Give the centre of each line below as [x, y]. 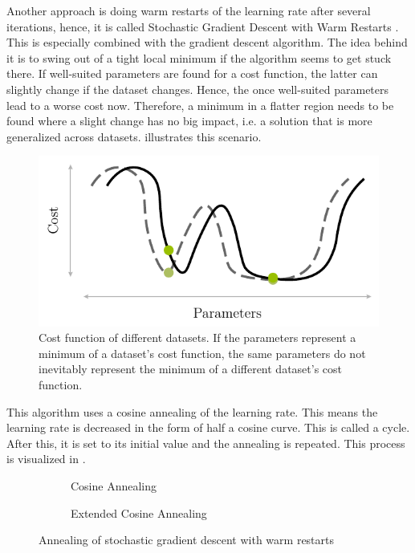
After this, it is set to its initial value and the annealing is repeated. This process [206, 443]
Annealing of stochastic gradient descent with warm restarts [187, 540]
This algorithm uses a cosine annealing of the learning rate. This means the [192, 411]
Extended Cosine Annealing [139, 512]
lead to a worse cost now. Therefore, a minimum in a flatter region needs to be [200, 105]
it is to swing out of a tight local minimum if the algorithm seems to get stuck [199, 57]
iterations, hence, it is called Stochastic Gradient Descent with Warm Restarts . [203, 26]
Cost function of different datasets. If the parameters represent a [197, 337]
